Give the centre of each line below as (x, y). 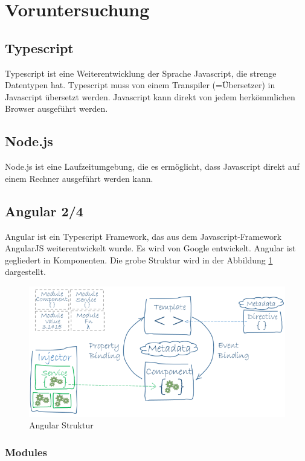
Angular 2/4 (44, 211)
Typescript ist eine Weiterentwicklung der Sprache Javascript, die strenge (141, 73)
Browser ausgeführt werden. (56, 108)
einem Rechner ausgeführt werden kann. (79, 178)
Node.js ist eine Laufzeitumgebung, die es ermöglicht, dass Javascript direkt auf (152, 166)
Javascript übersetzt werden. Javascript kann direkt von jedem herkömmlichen (150, 96)
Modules (26, 452)
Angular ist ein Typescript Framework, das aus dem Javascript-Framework (143, 236)
